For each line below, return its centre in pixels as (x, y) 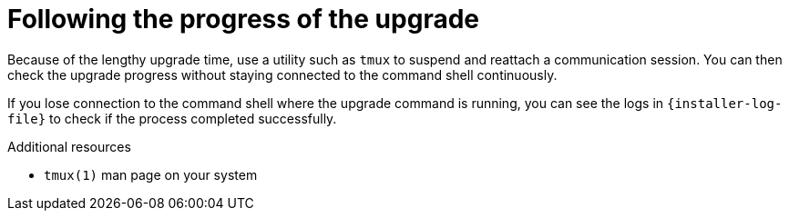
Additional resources (69, 146)
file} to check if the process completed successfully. (172, 118)
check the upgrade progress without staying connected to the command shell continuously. (282, 74)
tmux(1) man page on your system (151, 174)
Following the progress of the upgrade (243, 19)
